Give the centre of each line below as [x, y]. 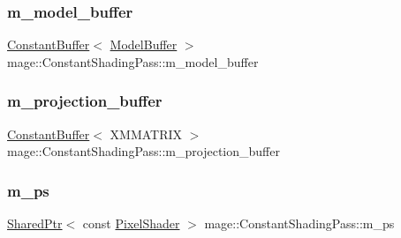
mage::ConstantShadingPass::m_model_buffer [133, 61]
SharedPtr [35, 223]
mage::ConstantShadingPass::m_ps [299, 223]
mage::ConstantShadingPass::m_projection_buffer [144, 151]
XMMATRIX [146, 134]
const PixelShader [131, 223]
